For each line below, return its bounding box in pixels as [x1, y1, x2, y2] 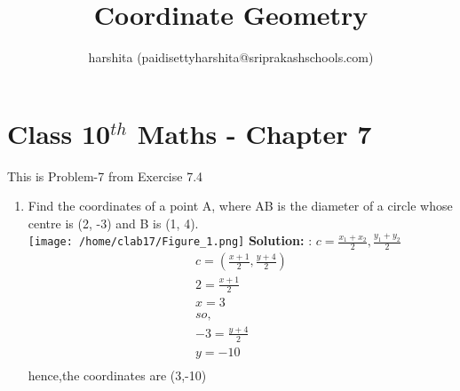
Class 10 [7, 115, 111, 151]
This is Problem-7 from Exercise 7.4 [7, 166, 203, 185]
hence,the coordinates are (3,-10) [28, 365, 207, 384]
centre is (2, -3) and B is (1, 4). [28, 213, 199, 232]
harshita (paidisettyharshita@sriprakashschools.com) [88, 48, 374, 67]
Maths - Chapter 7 [137, 115, 372, 151]
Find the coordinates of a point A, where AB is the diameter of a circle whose [28, 196, 453, 215]
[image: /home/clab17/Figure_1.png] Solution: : [28, 231, 313, 250]
